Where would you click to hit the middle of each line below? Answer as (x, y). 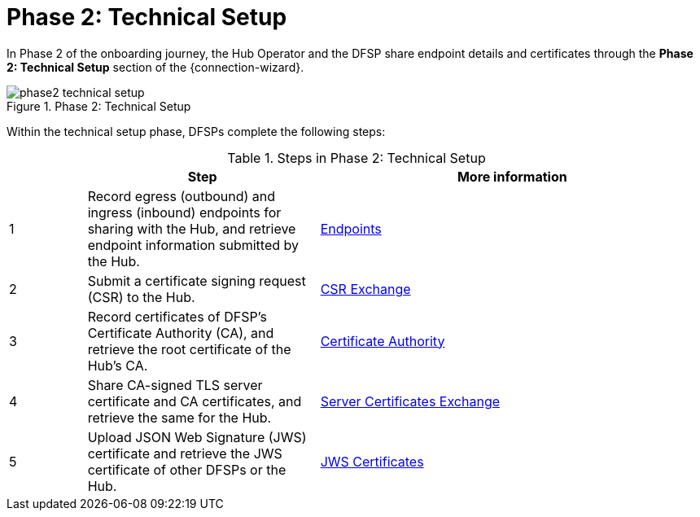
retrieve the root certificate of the (189, 349)
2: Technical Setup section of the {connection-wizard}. (155, 67)
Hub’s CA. (118, 365)
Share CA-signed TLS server (175, 385)
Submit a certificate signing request (197, 280)
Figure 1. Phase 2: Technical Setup (99, 106)
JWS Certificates (372, 461)
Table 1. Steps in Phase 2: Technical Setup (357, 158)
